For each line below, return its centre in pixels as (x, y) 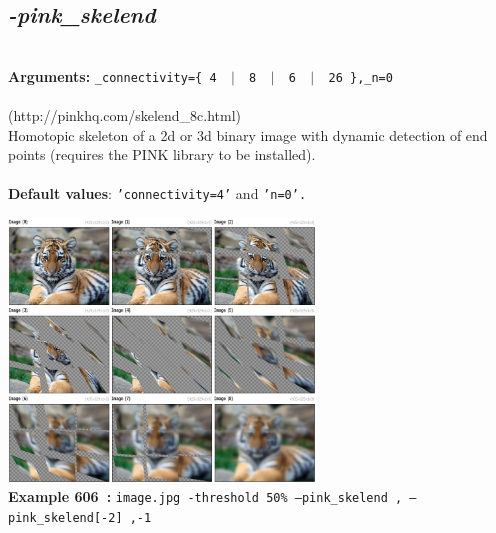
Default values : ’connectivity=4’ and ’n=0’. (157, 193)
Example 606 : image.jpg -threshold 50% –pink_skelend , (205, 496)
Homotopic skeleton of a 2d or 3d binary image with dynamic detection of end (248, 134)
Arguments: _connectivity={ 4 (112, 75)
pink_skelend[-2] (65, 517)
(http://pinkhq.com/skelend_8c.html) (125, 115)
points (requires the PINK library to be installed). (162, 154)
